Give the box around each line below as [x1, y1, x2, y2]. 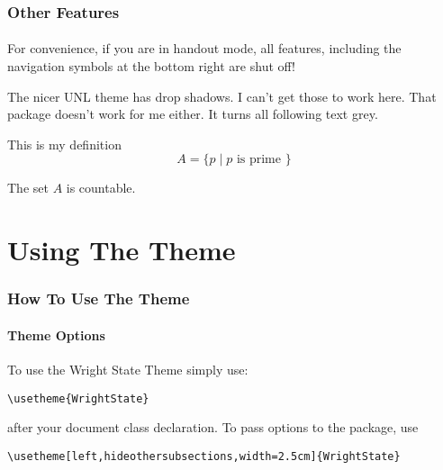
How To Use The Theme [7, 287, 190, 310]
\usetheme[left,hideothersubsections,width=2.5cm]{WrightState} [7, 449, 401, 463]
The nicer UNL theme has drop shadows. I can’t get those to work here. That [7, 86, 437, 105]
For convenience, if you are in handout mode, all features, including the [7, 39, 402, 58]
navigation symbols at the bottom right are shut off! [7, 57, 295, 76]
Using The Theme [7, 231, 236, 268]
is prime [236, 153, 281, 167]
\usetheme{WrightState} [7, 392, 149, 405]
